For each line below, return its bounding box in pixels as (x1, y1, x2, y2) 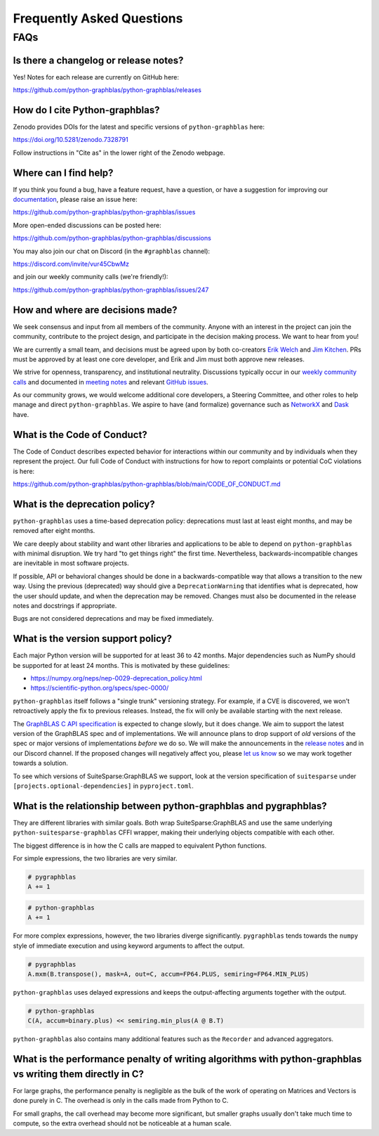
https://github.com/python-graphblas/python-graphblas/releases (13, 86, 201, 94)
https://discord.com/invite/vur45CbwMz (13, 260, 130, 269)
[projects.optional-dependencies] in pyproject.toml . (13, 781, 194, 790)
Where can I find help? (13, 167, 114, 179)
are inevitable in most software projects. (13, 559, 129, 567)
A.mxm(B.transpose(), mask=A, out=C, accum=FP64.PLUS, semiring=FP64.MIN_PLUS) (27, 970, 310, 979)
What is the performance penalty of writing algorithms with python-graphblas (13, 1053, 362, 1065)
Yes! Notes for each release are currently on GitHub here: (13, 72, 179, 81)
